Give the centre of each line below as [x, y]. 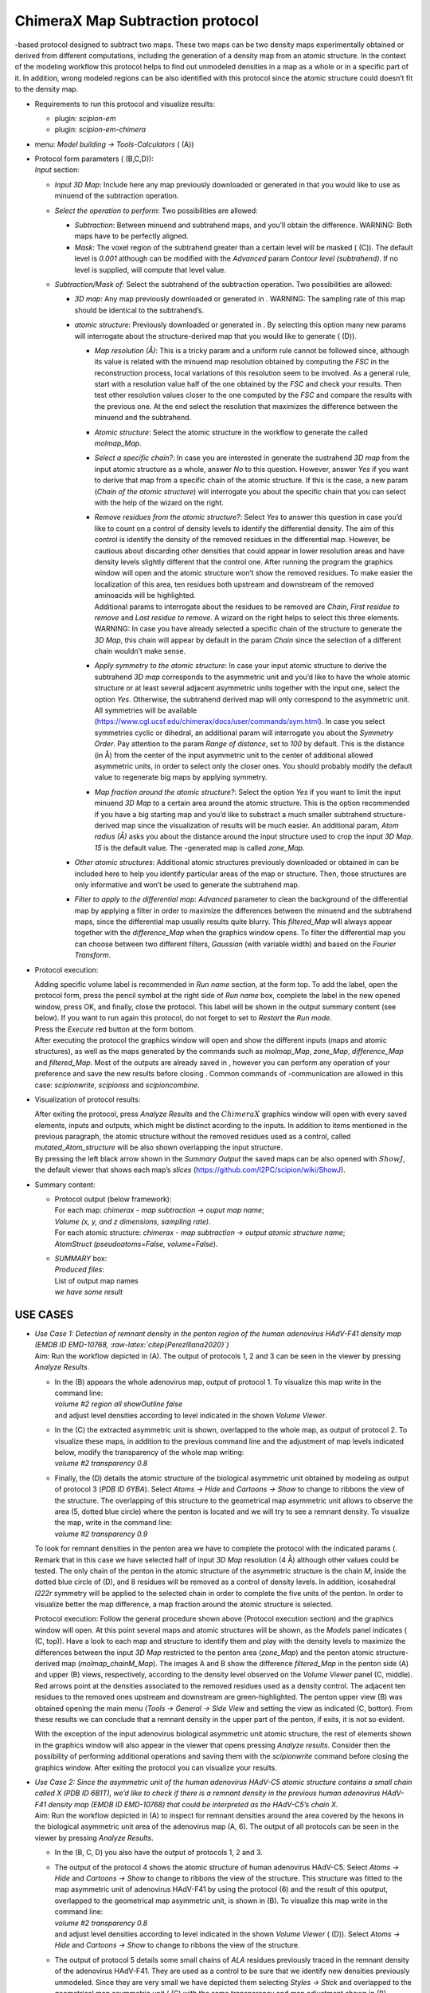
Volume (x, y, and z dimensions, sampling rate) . [133, 1221]
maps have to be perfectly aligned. [131, 236]
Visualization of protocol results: [88, 1099]
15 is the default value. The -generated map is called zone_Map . [200, 847]
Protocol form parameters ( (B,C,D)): [94, 159]
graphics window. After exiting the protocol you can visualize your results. [156, 1767]
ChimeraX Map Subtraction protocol [137, 21]
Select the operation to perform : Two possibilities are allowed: [156, 210]
